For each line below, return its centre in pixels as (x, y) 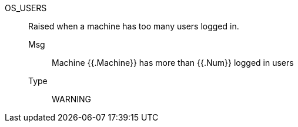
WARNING (71, 99)
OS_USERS (26, 8)
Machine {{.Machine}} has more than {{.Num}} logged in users (173, 63)
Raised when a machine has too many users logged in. (134, 26)
